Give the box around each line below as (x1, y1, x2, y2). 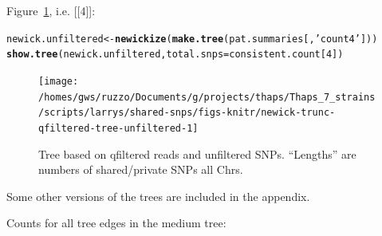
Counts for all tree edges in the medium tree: (6, 214, 226, 231)
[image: (38, 75, 79, 87)
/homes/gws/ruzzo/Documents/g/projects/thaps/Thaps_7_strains (38, 91, 376, 103)
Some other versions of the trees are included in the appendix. (6, 187, 310, 204)
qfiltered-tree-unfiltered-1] (38, 122, 199, 134)
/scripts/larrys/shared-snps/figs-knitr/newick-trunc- (38, 107, 336, 119)
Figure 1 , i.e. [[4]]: (6, 2, 96, 18)
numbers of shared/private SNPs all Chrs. (38, 161, 243, 178)
